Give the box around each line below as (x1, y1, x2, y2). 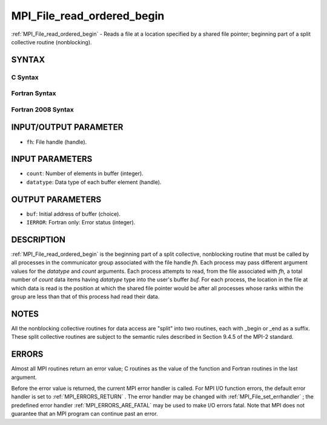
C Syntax (11, 73, 39, 81)
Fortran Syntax (11, 89, 56, 98)
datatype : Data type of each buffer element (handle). (26, 178, 162, 186)
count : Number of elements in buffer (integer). (26, 170, 144, 177)
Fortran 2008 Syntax (11, 105, 74, 113)
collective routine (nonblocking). (11, 38, 92, 45)
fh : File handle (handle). (26, 138, 87, 146)
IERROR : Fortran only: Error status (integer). (26, 219, 136, 226)
